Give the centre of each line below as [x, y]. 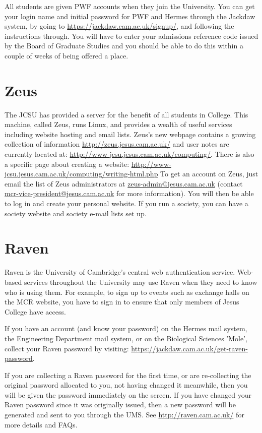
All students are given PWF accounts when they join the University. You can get [130, 6]
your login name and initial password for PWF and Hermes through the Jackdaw [130, 16]
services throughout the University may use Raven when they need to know [141, 282]
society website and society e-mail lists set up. [76, 213]
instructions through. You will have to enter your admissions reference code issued [132, 36]
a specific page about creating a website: [67, 164]
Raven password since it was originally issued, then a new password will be [120, 405]
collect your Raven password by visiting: [67, 348]
